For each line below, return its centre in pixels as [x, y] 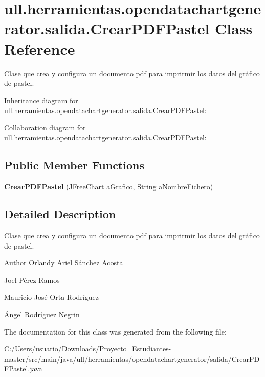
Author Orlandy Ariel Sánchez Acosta [64, 263]
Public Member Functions [74, 165]
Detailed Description [60, 214]
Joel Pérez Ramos [32, 280]
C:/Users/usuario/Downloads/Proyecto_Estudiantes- [88, 349]
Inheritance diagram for [41, 100]
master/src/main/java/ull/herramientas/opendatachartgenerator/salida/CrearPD [132, 358]
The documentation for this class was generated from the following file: [115, 331]
